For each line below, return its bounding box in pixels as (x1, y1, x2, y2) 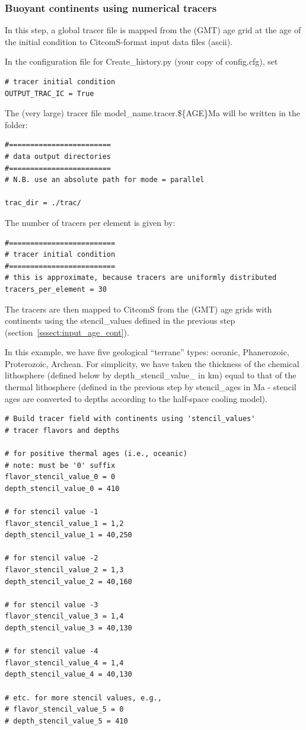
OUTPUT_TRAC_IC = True (5, 89, 94, 98)
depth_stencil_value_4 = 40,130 (5, 670, 132, 679)
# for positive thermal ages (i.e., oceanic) (5, 450, 187, 458)
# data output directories (5, 152, 111, 161)
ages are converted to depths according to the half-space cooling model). (5, 392, 267, 404)
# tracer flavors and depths (5, 426, 120, 435)
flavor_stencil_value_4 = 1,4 (5, 658, 124, 667)
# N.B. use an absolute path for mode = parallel (5, 176, 205, 184)
